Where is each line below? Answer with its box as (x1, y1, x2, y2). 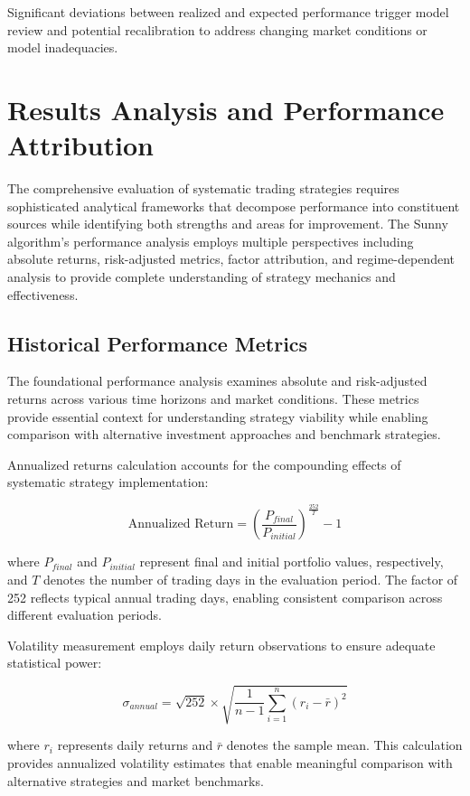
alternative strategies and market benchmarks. (7, 771, 264, 790)
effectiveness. (7, 285, 79, 304)
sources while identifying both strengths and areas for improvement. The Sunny (7, 214, 448, 233)
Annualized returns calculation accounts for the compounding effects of (7, 454, 401, 473)
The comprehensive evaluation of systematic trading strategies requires (7, 179, 399, 198)
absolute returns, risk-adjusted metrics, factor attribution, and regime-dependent (7, 249, 455, 268)
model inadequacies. (7, 38, 118, 57)
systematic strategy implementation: (7, 473, 209, 492)
